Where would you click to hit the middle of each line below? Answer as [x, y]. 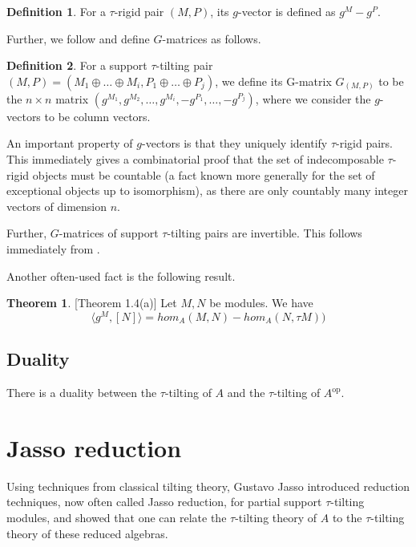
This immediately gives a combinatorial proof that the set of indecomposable [195, 158]
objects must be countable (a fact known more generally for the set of [204, 174]
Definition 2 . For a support [77, 65]
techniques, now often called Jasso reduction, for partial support [164, 502]
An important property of [70, 143]
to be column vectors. [97, 116]
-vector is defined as [287, 11]
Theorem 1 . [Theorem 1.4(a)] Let [92, 303]
